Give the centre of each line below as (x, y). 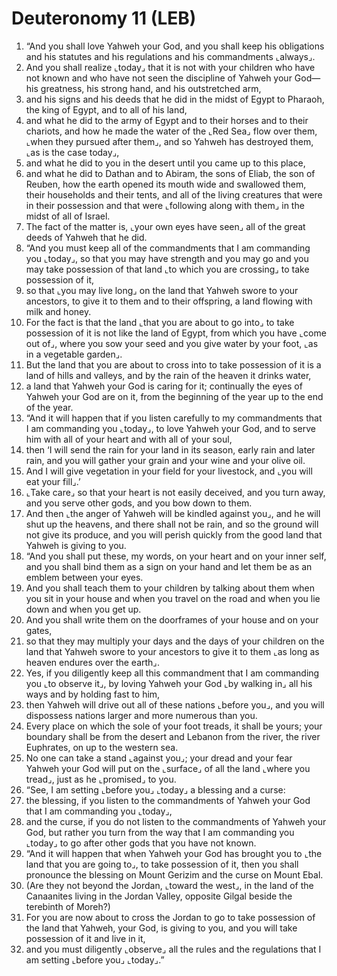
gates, (39, 630)
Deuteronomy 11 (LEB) (104, 18)
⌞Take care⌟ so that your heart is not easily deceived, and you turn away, (175, 492)
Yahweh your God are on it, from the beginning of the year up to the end (174, 396)
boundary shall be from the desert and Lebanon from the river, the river (173, 736)
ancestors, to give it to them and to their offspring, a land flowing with (169, 301)
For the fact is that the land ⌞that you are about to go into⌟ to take (160, 322)
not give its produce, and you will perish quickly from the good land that (174, 534)
